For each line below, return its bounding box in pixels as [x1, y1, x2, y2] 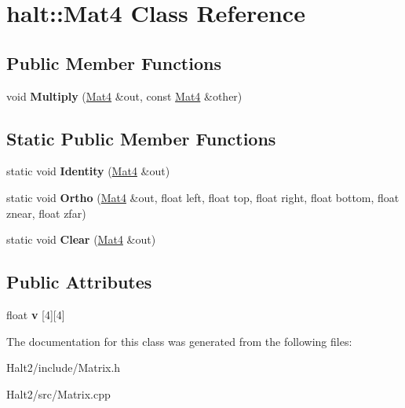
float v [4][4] [6, 306, 65, 322]
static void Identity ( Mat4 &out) [6, 163, 170, 179]
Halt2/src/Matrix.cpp [6, 385, 111, 402]
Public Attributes [6, 270, 152, 294]
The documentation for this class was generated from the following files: [6, 333, 352, 349]
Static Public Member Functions [6, 126, 276, 150]
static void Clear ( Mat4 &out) [6, 231, 156, 248]
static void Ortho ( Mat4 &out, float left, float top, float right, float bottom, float [6, 189, 400, 205]
